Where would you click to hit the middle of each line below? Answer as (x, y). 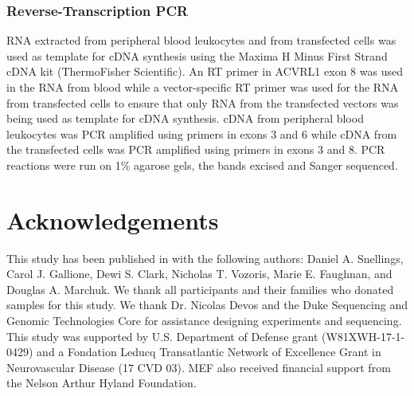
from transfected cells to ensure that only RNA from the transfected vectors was (203, 102)
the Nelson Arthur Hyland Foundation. (102, 383)
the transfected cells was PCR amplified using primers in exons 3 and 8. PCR (196, 149)
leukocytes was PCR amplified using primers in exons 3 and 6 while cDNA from (202, 133)
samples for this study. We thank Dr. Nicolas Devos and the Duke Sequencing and (207, 305)
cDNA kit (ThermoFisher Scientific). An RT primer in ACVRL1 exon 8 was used (205, 71)
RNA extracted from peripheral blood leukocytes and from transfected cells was (201, 40)
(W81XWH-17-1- (363, 336)
